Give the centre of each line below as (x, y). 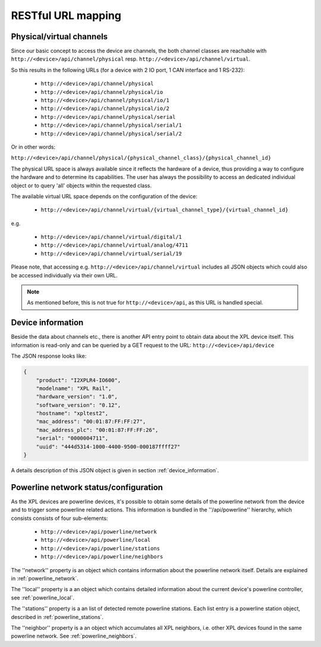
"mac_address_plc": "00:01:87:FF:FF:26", (97, 430)
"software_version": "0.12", (78, 405)
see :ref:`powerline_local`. (43, 598)
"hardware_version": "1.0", (77, 397)
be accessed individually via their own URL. (64, 275)
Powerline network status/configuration (87, 487)
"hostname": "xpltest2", (72, 414)
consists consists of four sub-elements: (59, 518)
